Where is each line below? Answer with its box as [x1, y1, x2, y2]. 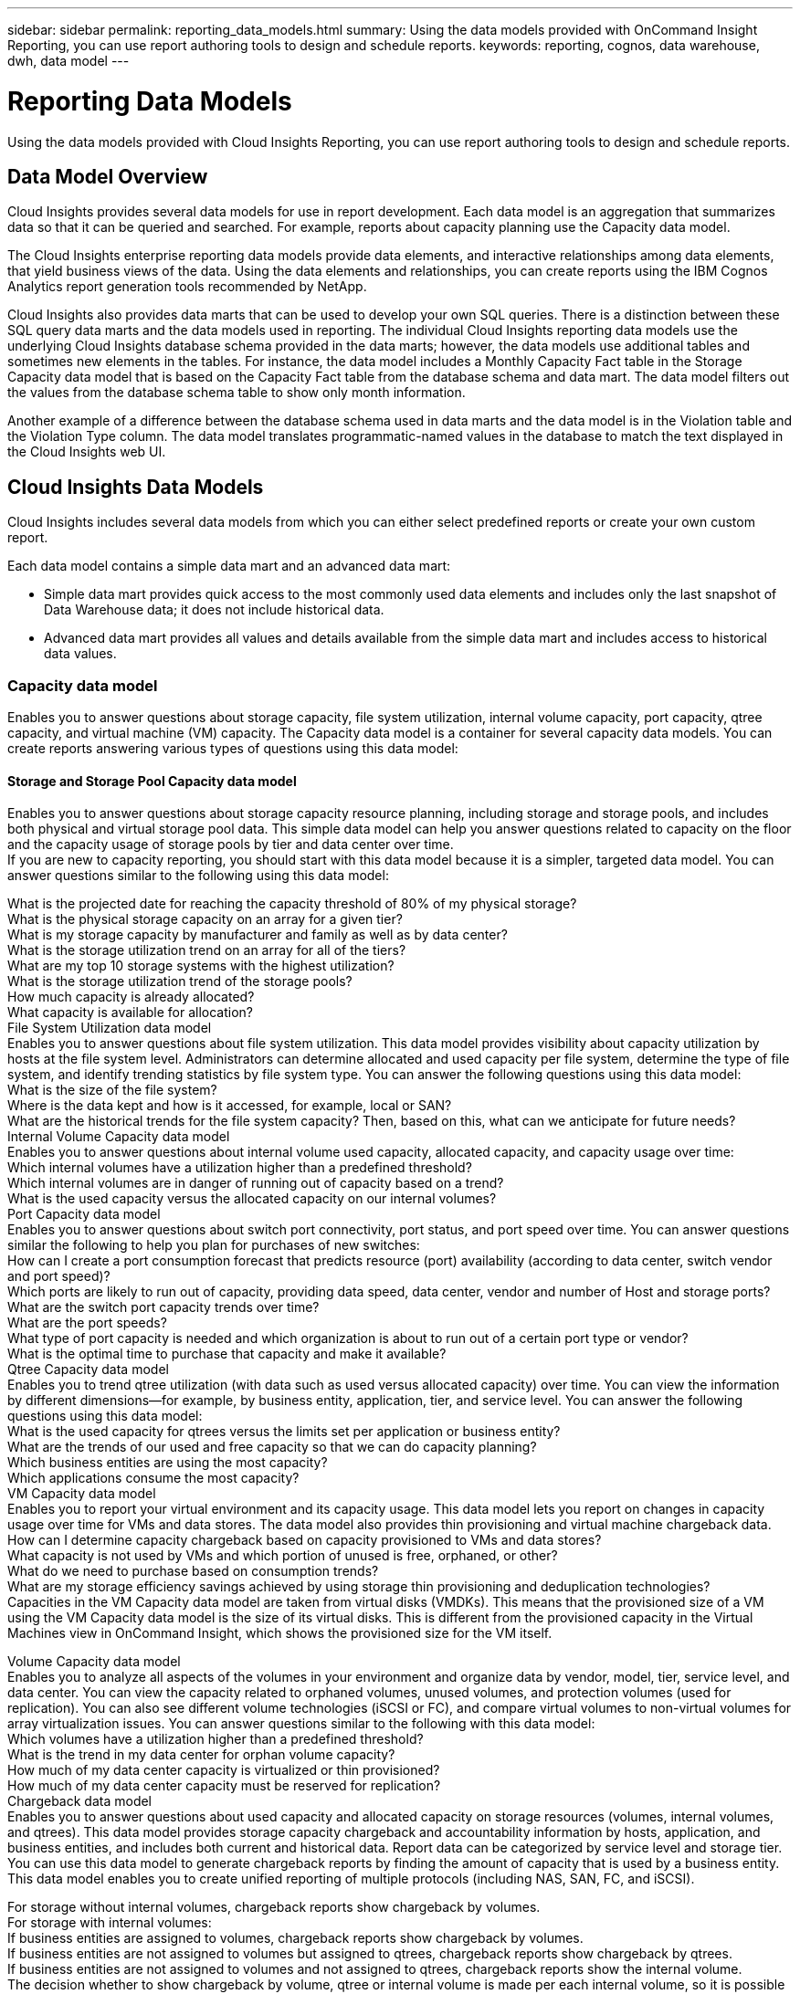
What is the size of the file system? [7, 1082, 217, 1098]
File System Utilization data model [7, 1020, 212, 1036]
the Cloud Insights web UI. [7, 444, 166, 460]
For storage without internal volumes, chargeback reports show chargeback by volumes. [7, 1899, 541, 1915]
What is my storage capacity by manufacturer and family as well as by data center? [7, 927, 508, 943]
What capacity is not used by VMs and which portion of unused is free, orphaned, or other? [7, 1548, 558, 1564]
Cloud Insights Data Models [7, 475, 264, 498]
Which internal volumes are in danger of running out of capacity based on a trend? [7, 1175, 504, 1191]
